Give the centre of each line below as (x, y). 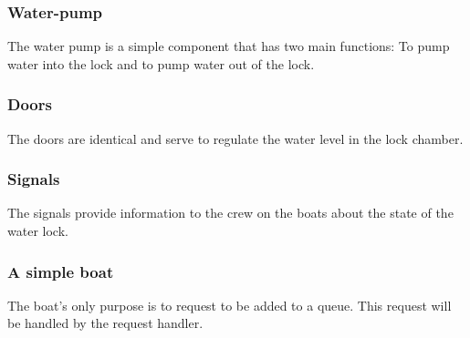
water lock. (38, 231)
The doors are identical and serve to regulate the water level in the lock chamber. (235, 138)
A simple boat (61, 271)
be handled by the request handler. (105, 323)
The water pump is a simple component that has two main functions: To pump (229, 46)
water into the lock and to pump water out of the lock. (161, 63)
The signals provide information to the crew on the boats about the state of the (230, 213)
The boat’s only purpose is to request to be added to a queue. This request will (230, 305)
